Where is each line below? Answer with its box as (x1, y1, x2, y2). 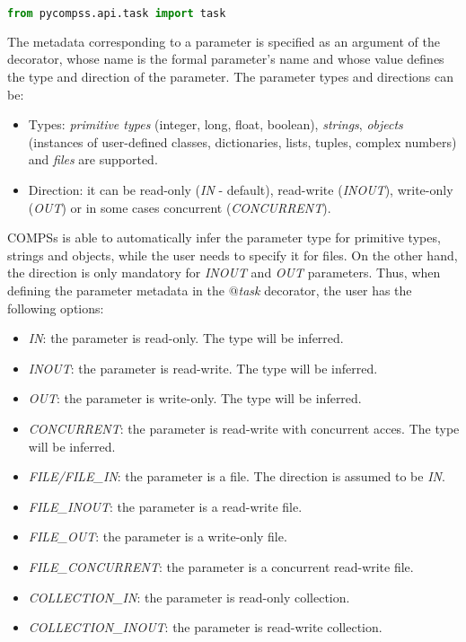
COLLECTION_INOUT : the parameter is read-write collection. (28, 618, 382, 637)
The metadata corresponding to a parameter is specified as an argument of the (7, 31, 440, 50)
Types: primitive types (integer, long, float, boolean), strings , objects (28, 115, 403, 134)
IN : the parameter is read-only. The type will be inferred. (28, 329, 344, 347)
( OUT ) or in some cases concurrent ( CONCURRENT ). (28, 198, 331, 216)
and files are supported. (28, 150, 158, 169)
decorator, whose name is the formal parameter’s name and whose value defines (7, 49, 444, 68)
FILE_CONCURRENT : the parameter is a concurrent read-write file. (28, 557, 414, 576)
